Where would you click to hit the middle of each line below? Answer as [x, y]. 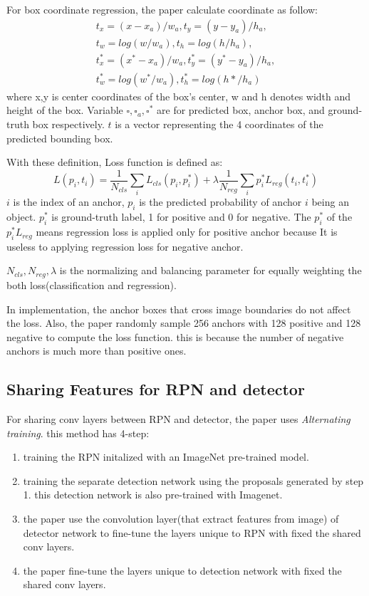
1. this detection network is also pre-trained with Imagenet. [153, 495]
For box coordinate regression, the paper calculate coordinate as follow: [162, 9]
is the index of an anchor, [69, 202]
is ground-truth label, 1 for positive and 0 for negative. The [181, 217]
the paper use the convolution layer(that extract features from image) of [181, 519]
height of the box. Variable [65, 110]
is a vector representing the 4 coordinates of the [219, 124]
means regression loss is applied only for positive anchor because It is [187, 232]
